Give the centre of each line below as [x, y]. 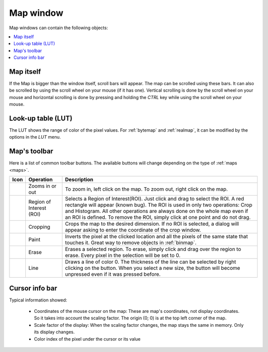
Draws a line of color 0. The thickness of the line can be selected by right [150, 262]
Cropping [39, 227]
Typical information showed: [38, 300]
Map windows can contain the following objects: [59, 28]
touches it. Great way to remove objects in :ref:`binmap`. [131, 243]
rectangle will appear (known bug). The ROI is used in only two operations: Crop [159, 205]
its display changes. [54, 332]
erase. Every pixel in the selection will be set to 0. [123, 255]
